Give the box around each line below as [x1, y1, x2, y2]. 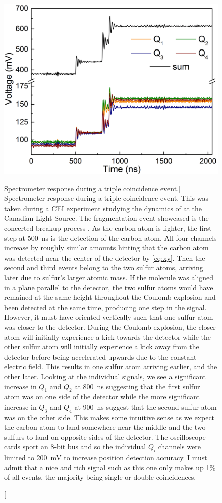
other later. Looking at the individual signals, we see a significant [4, 371, 206, 381]
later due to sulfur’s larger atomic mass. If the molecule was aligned [4, 272, 214, 282]
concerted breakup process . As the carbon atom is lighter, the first [4, 223, 212, 233]
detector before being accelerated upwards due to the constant [4, 351, 197, 362]
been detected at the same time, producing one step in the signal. [4, 301, 207, 312]
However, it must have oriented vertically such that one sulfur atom [4, 312, 213, 322]
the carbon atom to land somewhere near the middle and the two [4, 422, 206, 432]
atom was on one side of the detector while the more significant [4, 391, 200, 402]
